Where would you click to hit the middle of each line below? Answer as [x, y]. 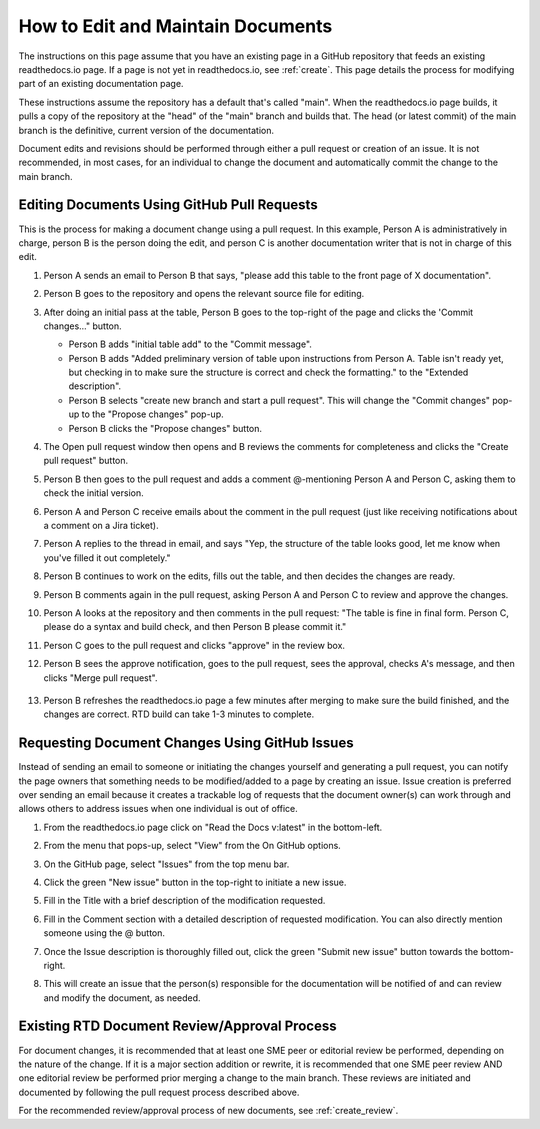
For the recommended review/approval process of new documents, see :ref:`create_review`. [208, 1111]
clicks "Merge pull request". [100, 677]
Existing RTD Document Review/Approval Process [177, 1026]
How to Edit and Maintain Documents [175, 26]
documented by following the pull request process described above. [159, 1092]
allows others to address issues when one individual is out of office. [158, 809]
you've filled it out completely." [107, 557]
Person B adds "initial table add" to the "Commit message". [190, 344]
